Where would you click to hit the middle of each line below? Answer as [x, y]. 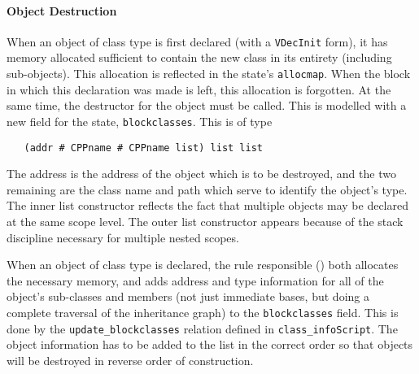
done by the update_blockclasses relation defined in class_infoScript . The [202, 328]
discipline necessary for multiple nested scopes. [123, 237]
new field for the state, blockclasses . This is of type [140, 121]
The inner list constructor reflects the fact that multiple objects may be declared [207, 205]
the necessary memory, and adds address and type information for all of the [195, 280]
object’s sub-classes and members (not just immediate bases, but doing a [188, 296]
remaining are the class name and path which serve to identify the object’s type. [207, 189]
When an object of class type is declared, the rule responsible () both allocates [203, 265]
